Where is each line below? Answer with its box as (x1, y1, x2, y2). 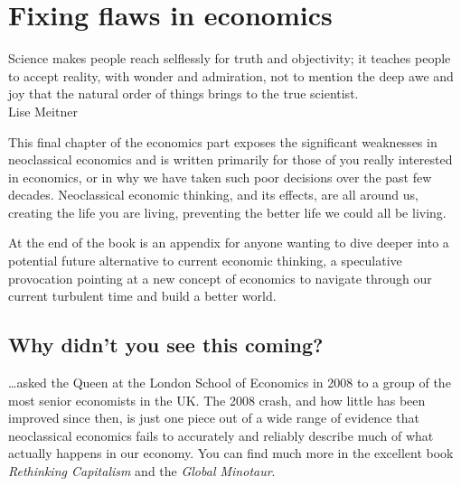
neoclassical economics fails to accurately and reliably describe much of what (8, 425, 434, 444)
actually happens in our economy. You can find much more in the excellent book (8, 444, 454, 463)
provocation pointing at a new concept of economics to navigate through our (8, 268, 432, 287)
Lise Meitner (8, 101, 78, 120)
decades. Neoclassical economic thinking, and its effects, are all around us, (8, 185, 419, 204)
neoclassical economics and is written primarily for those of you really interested (8, 150, 453, 169)
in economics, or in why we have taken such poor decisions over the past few (8, 167, 432, 186)
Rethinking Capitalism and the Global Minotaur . (8, 462, 276, 481)
